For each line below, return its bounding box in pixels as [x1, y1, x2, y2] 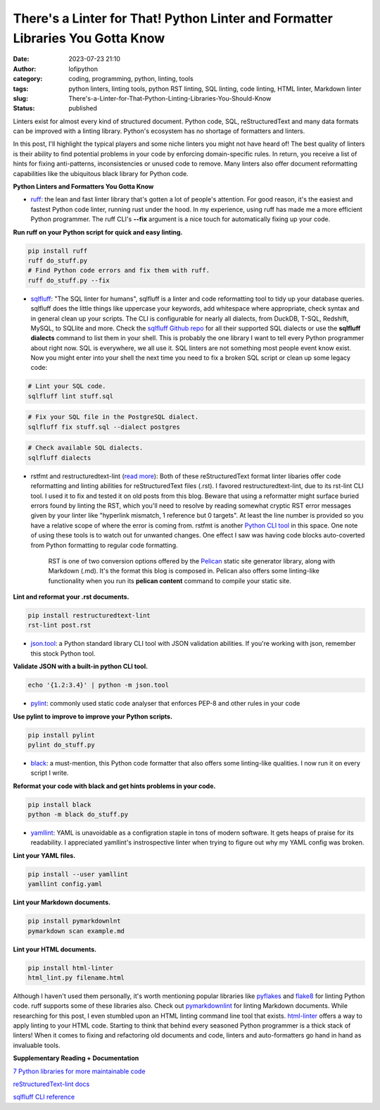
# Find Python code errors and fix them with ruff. [27, 266, 210, 275]
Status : [13, 104, 35, 113]
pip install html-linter [27, 964, 114, 972]
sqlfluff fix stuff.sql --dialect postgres [27, 423, 181, 431]
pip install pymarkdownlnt [27, 917, 121, 925]
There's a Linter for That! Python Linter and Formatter [13, 11, 334, 26]
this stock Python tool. [30, 649, 96, 658]
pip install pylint [27, 731, 95, 739]
